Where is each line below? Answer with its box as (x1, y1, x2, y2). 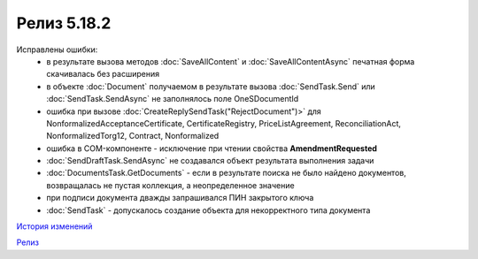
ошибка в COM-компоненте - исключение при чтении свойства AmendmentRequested (46, 142, 378, 154)
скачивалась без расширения (46, 69, 159, 80)
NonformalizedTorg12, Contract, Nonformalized (46, 131, 220, 141)
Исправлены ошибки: (16, 44, 98, 55)
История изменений (16, 221, 93, 232)
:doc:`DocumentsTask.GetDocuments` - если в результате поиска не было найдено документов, (46, 168, 406, 179)
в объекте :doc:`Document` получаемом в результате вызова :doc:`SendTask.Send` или (46, 80, 375, 92)
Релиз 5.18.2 (16, 13, 112, 33)
